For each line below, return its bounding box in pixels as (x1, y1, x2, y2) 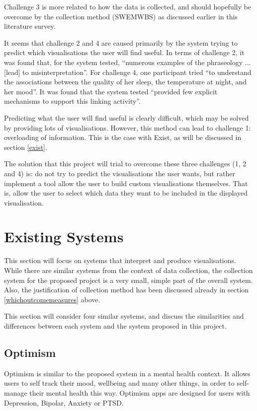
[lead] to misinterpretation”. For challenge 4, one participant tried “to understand (4, 67, 252, 77)
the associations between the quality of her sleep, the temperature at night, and (4, 76, 247, 87)
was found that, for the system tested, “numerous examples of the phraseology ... (4, 57, 251, 67)
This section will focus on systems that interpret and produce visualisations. (4, 255, 236, 266)
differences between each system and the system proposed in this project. (4, 320, 227, 331)
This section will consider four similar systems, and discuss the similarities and (4, 311, 244, 321)
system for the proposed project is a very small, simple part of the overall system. (4, 274, 253, 285)
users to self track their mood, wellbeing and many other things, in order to (4, 378, 235, 388)
